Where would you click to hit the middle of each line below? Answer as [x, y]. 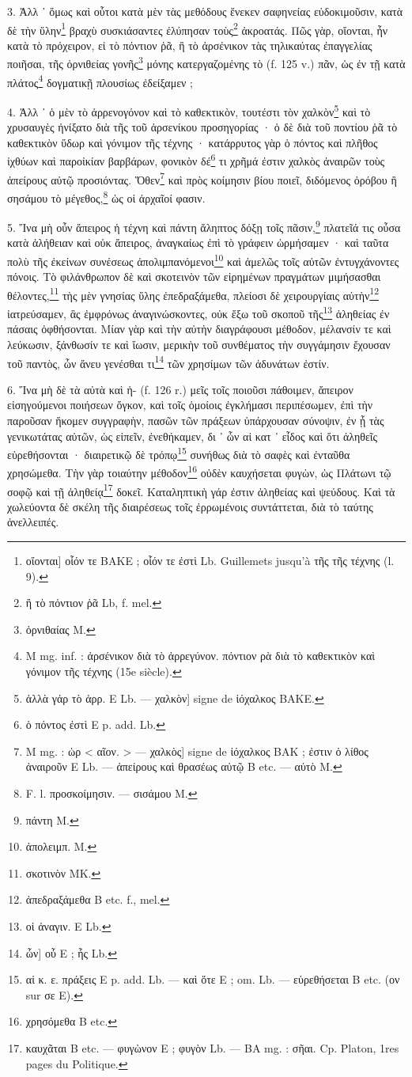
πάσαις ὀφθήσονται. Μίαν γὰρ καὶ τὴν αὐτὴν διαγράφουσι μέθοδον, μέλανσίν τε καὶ [199, 329]
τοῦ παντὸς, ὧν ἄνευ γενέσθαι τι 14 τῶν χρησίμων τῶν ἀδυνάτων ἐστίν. [168, 362]
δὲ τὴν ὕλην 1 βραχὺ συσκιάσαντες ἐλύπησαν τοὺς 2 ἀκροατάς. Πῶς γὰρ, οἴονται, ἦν [198, 28]
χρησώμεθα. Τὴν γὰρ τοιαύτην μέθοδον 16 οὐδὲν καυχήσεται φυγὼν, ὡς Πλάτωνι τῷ [199, 472]
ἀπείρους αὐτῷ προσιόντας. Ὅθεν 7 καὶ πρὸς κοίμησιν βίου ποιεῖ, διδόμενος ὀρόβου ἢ [202, 178]
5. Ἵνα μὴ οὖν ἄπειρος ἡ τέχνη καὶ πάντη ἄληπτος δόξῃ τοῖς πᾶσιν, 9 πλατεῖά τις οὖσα [204, 226]
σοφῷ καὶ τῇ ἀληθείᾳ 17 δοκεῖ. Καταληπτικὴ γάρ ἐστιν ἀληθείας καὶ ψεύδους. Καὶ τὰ [201, 490]
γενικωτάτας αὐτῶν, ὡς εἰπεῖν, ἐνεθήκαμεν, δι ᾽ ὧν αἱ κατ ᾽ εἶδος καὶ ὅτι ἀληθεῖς [193, 436]
